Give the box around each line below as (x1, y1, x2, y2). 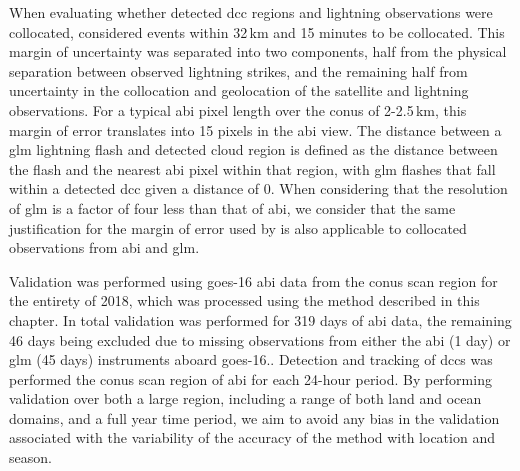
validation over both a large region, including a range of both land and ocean (9, 388, 482, 409)
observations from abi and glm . (9, 237, 200, 258)
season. (9, 447, 52, 468)
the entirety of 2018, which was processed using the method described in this (9, 290, 480, 311)
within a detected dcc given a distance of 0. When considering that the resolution (9, 178, 508, 199)
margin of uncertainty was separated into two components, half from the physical (9, 41, 507, 62)
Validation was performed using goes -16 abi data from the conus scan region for (9, 270, 498, 291)
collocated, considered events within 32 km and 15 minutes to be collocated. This (9, 21, 505, 42)
